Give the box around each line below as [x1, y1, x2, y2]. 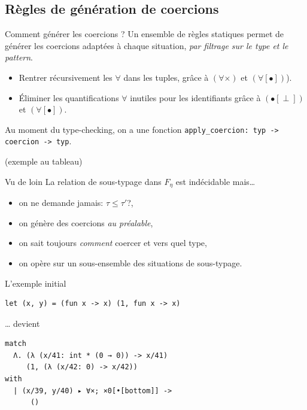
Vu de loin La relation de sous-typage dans [5, 175, 162, 187]
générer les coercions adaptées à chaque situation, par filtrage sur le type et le [5, 39, 288, 51]
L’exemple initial [5, 277, 66, 289]
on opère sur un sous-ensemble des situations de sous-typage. [19, 256, 242, 269]
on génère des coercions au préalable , [19, 216, 153, 229]
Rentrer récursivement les [19, 71, 113, 83]
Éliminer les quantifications [19, 91, 119, 104]
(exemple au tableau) [5, 155, 83, 168]
